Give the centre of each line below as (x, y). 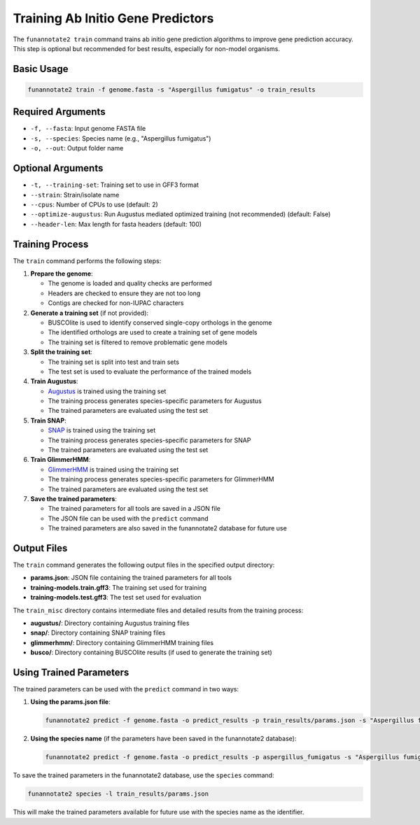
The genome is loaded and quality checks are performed (130, 283)
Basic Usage (41, 69)
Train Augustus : (54, 381)
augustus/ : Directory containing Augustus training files (110, 623)
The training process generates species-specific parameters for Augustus (155, 401)
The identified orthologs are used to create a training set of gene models (153, 332)
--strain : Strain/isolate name (75, 195)
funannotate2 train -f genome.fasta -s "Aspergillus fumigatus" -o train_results (172, 90)
